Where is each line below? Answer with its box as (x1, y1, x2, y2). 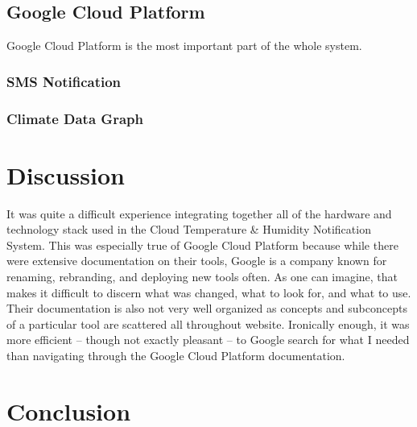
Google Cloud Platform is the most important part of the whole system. (6, 37, 362, 54)
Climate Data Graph (6, 108, 143, 128)
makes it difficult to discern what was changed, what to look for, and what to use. (6, 284, 411, 301)
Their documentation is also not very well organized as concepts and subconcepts (6, 300, 407, 317)
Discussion (6, 158, 125, 191)
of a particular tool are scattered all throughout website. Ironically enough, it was (6, 315, 410, 332)
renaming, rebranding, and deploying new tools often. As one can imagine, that (6, 267, 398, 284)
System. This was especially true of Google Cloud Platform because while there (6, 236, 398, 253)
